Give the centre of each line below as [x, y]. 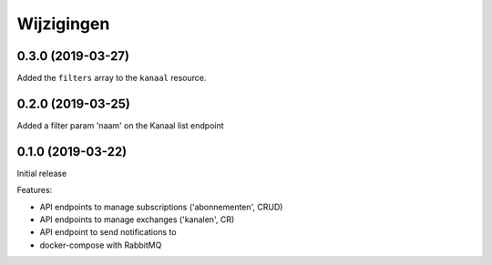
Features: [35, 190]
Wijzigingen [63, 24]
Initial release [42, 173]
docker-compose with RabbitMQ [101, 245]
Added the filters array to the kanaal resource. [112, 78]
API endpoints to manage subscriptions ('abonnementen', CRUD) [161, 207]
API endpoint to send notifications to [108, 232]
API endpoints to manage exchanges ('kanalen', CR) [137, 219]
